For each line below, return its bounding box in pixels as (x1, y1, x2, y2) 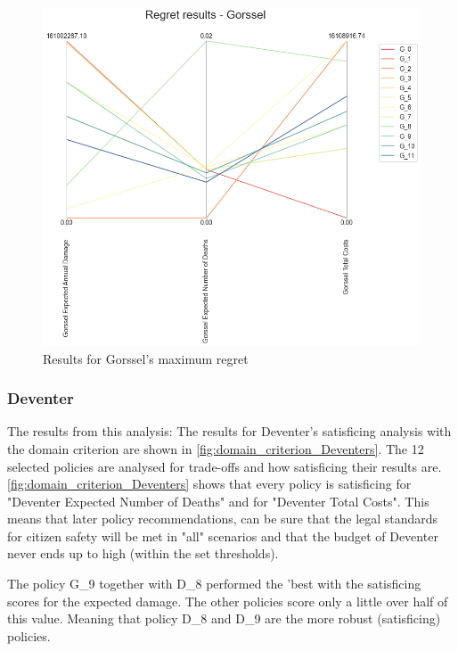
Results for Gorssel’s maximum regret (43, 349, 249, 367)
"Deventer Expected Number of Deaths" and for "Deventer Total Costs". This (7, 491, 429, 510)
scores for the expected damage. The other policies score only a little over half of (7, 591, 448, 610)
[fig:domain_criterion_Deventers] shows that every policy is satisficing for (7, 474, 412, 493)
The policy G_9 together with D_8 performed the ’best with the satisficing (7, 574, 421, 593)
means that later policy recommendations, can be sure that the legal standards (7, 509, 438, 528)
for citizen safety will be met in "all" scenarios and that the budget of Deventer (7, 526, 438, 545)
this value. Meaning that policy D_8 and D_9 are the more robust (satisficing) (7, 609, 441, 628)
